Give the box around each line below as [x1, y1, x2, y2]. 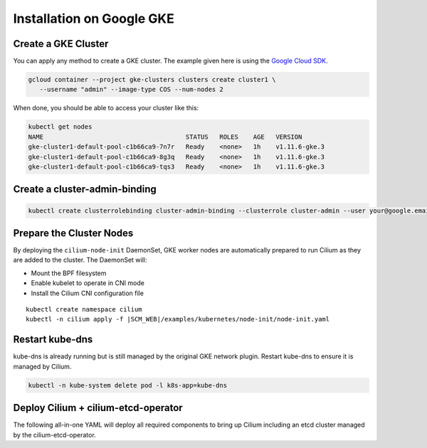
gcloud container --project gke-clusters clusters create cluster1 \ [28, 75, 276, 84]
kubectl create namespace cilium [26, 306, 142, 314]
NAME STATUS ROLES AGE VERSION [28, 132, 302, 141]
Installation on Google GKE [13, 11, 174, 26]
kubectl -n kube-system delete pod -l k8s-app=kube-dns [28, 381, 228, 389]
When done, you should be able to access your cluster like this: [13, 104, 199, 112]
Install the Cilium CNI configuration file [31, 289, 144, 297]
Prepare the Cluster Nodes [13, 227, 134, 239]
